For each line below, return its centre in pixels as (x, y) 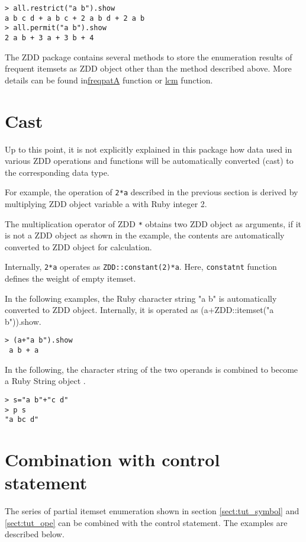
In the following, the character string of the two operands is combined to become (152, 369)
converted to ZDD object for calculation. (78, 246)
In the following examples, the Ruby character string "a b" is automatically (141, 298)
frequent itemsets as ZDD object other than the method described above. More (148, 68)
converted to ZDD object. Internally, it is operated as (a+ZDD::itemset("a (139, 310)
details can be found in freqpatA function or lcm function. (109, 80)
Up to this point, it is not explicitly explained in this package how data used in (149, 149)
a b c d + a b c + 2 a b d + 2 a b (75, 18)
